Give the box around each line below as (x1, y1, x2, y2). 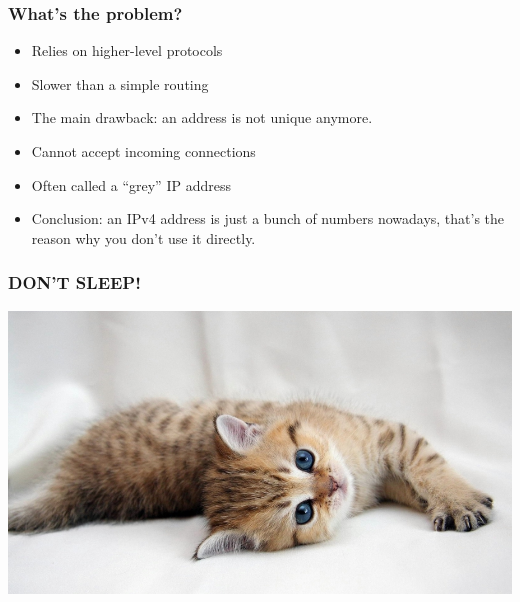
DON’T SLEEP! (8, 270, 141, 295)
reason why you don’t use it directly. (31, 227, 256, 248)
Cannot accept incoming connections (31, 141, 256, 161)
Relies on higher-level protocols (31, 40, 223, 61)
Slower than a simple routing (31, 73, 209, 94)
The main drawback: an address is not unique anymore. (31, 107, 373, 128)
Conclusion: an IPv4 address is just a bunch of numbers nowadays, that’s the (31, 208, 505, 229)
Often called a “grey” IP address (31, 174, 231, 195)
